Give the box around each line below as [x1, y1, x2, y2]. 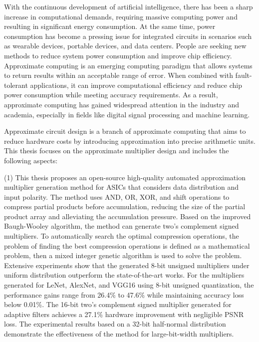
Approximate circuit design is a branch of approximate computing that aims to [4, 126, 246, 136]
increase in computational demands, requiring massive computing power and [4, 11, 238, 21]
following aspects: [4, 155, 58, 165]
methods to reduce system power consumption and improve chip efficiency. [4, 50, 232, 60]
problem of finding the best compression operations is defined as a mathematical [4, 240, 250, 251]
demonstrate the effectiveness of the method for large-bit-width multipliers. [4, 329, 234, 339]
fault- [235, 70, 252, 80]
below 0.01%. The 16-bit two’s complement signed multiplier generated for [4, 299, 232, 310]
